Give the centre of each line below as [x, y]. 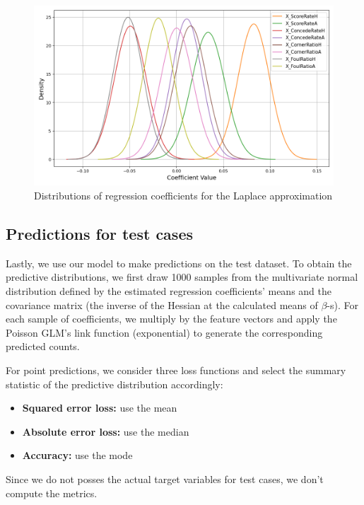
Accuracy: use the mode [77, 455]
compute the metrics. [52, 493]
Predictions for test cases [99, 233]
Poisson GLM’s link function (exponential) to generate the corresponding [164, 332]
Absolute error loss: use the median [106, 431]
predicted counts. [43, 346]
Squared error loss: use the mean [100, 408]
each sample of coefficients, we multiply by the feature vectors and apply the [171, 319]
